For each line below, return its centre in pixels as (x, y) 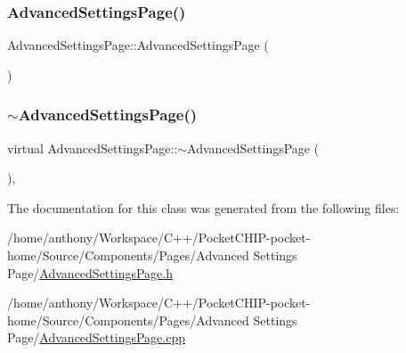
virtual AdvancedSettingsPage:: (93, 148)
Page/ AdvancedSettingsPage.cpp (96, 337)
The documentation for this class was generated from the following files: (203, 207)
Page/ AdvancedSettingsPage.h (90, 272)
